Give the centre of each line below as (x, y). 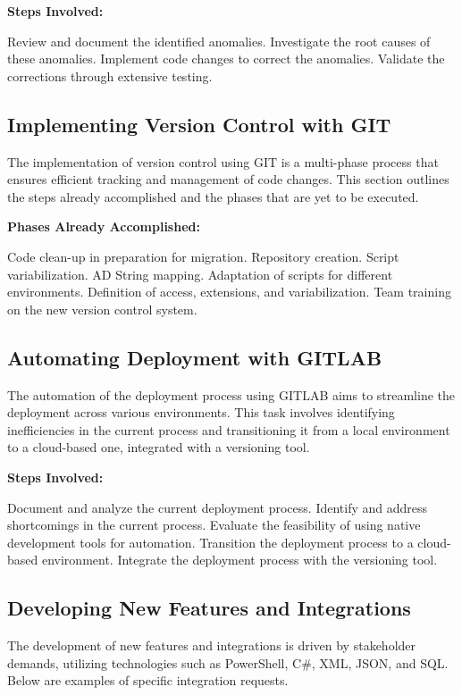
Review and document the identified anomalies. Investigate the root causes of (219, 41)
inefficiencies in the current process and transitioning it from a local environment (229, 429)
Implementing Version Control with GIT (199, 124)
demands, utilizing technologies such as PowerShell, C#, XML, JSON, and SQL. (228, 662)
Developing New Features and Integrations (209, 608)
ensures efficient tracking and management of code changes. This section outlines (228, 179)
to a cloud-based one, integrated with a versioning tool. (159, 447)
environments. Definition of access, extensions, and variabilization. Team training (229, 292)
